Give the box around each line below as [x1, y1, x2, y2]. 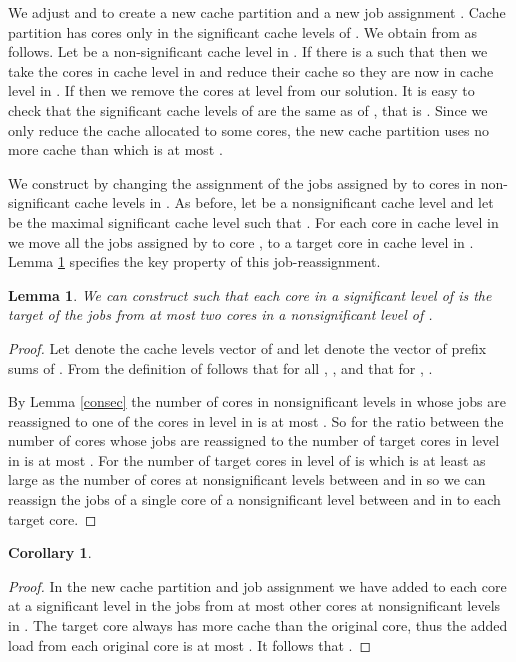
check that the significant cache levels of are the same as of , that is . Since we [8, 99, 488, 120]
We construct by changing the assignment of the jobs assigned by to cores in [8, 172, 477, 193]
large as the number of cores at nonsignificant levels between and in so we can [8, 469, 486, 490]
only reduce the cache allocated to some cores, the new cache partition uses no [8, 119, 490, 140]
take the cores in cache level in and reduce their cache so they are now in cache [8, 60, 494, 81]
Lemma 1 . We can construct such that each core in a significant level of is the [8, 284, 492, 305]
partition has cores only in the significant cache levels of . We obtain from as [8, 21, 478, 42]
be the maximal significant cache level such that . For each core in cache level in [8, 211, 499, 232]
